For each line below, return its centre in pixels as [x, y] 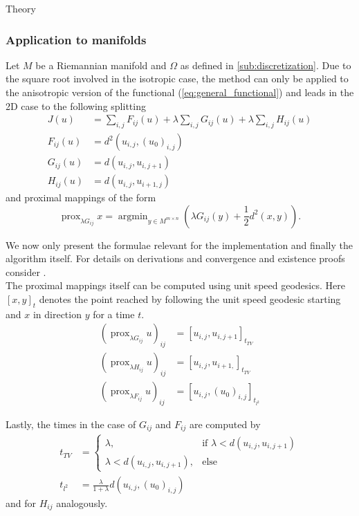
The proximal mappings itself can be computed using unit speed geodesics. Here [175, 285]
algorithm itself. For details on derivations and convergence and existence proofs [175, 258]
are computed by [225, 424]
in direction [57, 314]
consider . [26, 271]
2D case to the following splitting [76, 105]
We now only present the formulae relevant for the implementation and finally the [179, 245]
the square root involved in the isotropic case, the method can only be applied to [177, 79]
